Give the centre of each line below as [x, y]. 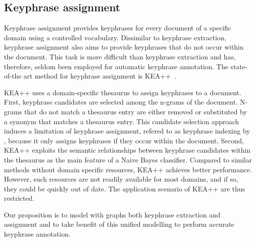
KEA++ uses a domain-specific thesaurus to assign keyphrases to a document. [123, 92]
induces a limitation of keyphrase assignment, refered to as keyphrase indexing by [127, 131]
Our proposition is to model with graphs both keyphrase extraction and [112, 214]
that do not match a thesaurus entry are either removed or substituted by [136, 111]
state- [239, 66]
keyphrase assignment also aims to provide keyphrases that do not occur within [124, 47]
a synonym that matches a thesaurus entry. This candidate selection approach [122, 121]
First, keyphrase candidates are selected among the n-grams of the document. [121, 102]
